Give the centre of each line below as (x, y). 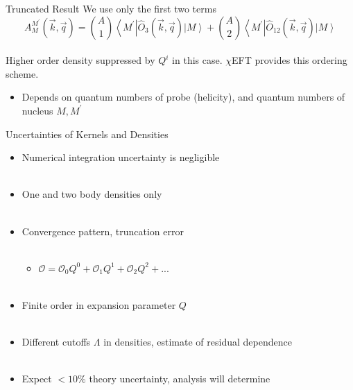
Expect (37, 379)
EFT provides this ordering (290, 60)
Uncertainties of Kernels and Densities (87, 134)
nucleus (37, 110)
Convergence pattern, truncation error (103, 231)
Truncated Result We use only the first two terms (111, 8)
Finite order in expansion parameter (99, 304)
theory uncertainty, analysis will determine (180, 379)
